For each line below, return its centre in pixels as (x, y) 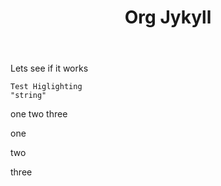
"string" (28, 96)
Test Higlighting (46, 87)
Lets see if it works (49, 68)
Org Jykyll (168, 17)
